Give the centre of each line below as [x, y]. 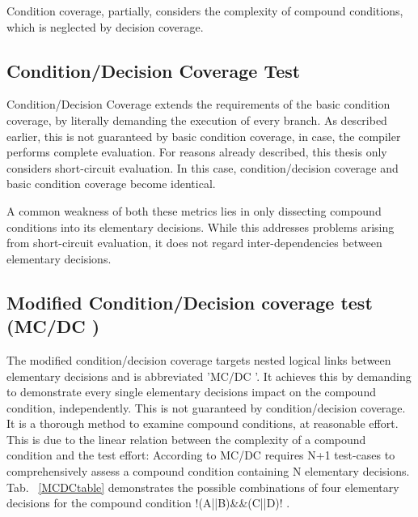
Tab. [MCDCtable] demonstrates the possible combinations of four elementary [203, 487]
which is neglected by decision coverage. [105, 26]
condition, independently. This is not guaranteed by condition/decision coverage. [206, 407]
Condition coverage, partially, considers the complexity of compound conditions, [205, 11]
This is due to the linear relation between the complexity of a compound [186, 439]
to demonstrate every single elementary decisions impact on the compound [191, 392]
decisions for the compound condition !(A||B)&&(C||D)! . [148, 503]
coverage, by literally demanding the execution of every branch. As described [197, 120]
